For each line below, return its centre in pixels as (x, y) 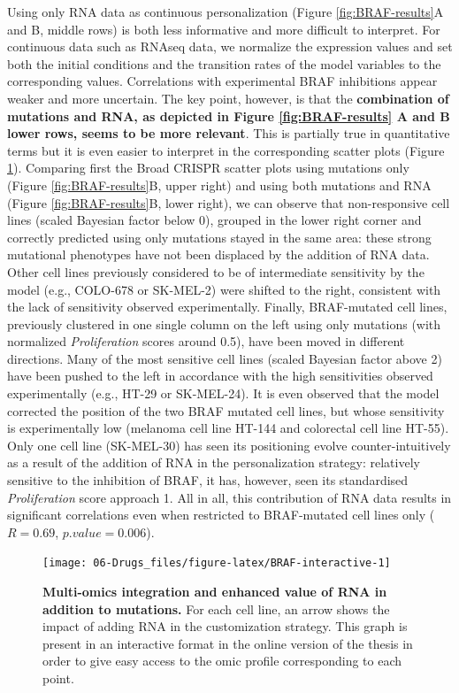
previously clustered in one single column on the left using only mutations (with (224, 323)
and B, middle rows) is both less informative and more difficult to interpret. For (224, 29)
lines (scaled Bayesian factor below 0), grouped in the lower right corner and (214, 220)
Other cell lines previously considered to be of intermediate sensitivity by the (216, 271)
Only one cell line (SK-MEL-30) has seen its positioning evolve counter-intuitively (229, 445)
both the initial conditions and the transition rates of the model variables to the (224, 63)
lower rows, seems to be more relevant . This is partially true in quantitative (229, 133)
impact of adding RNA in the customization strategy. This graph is (225, 626)
